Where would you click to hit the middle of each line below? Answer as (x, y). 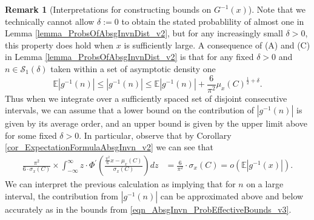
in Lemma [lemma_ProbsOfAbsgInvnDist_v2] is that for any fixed (129, 57)
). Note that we (277, 9)
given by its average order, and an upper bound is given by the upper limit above (156, 123)
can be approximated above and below (232, 195)
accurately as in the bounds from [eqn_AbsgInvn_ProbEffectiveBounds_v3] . (148, 209)
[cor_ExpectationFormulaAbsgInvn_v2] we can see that (109, 147)
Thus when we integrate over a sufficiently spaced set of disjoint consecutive (146, 98)
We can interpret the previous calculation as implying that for (120, 184)
